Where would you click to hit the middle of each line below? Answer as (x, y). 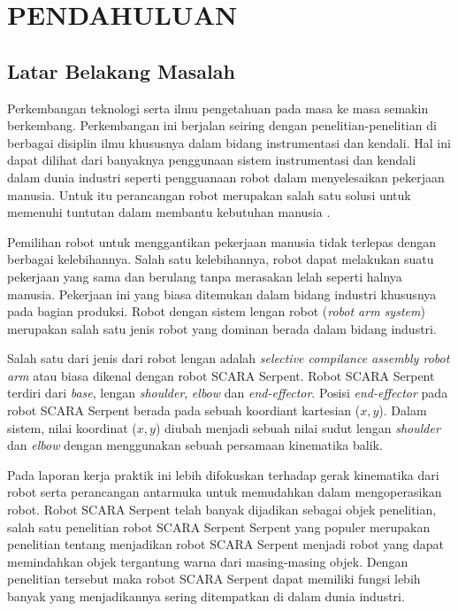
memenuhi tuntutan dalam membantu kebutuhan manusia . (169, 212)
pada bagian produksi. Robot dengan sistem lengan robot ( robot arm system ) (216, 311)
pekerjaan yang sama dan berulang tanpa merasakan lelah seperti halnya (205, 276)
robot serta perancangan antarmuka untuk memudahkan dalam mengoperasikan (225, 492)
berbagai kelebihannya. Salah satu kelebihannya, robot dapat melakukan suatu (221, 259)
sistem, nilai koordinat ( (72, 427)
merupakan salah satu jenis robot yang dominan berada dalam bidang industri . (222, 328)
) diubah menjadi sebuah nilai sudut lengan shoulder (298, 427)
